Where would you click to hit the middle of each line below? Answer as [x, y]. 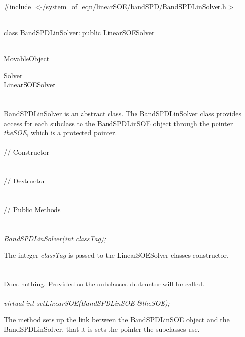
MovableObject [27, 58]
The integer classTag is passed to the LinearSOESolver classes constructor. [116, 255]
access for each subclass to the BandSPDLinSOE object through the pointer [119, 123]
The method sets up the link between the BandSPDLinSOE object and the [117, 319]
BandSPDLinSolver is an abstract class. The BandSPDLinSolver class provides [122, 113]
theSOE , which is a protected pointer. [61, 133]
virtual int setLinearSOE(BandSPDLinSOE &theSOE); [87, 303]
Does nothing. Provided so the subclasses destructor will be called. [104, 284]
